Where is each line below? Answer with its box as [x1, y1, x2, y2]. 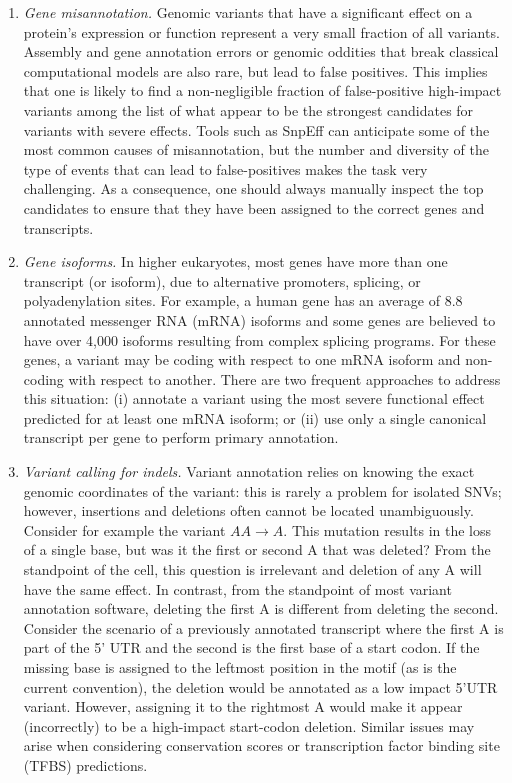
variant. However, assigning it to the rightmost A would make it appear [23, 696, 463, 717]
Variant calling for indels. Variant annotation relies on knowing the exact [23, 461, 475, 482]
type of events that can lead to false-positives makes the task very [23, 158, 428, 179]
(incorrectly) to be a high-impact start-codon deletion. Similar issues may [23, 715, 475, 736]
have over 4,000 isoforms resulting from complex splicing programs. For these [23, 329, 496, 350]
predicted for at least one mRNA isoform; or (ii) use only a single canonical [23, 407, 487, 428]
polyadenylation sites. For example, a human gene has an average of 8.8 [23, 290, 463, 311]
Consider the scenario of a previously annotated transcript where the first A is [23, 617, 504, 638]
